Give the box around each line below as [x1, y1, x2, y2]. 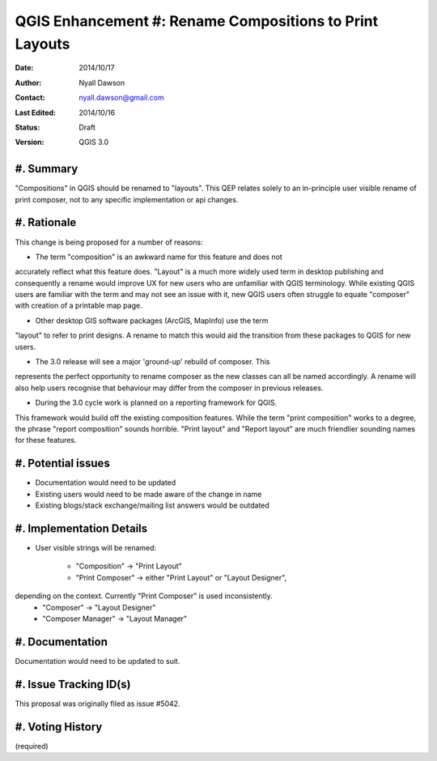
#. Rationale [15, 215, 77, 230]
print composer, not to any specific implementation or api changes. [15, 194, 239, 204]
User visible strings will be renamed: [35, 542, 157, 552]
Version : [15, 138, 45, 147]
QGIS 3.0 [78, 138, 109, 147]
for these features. [15, 436, 77, 445]
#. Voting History [15, 720, 103, 733]
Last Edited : [15, 108, 57, 117]
